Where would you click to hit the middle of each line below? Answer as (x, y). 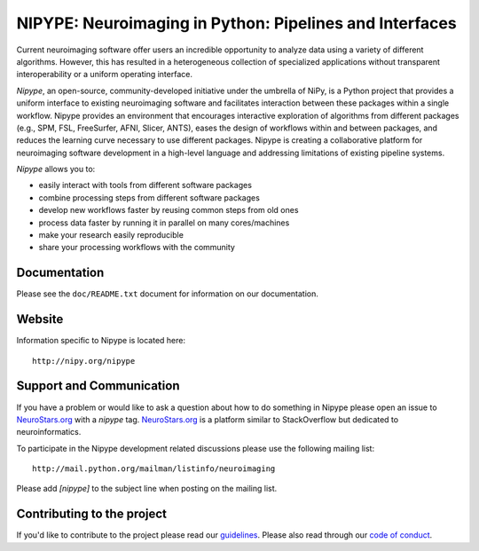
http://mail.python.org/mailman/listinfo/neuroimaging (154, 469)
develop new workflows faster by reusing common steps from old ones (169, 210)
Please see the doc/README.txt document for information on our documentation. (167, 294)
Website (40, 319)
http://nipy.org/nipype (84, 361)
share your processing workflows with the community (137, 248)
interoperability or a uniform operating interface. (104, 75)
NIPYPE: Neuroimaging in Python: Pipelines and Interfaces (236, 23)
